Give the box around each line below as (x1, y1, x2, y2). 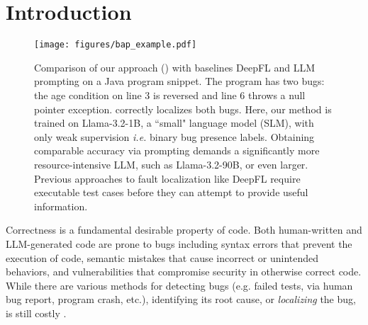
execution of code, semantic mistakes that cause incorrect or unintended (6, 250, 318, 265)
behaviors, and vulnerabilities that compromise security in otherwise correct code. (6, 264, 362, 279)
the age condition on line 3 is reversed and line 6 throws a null (34, 87, 306, 102)
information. (34, 198, 88, 213)
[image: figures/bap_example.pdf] (34, 40, 197, 50)
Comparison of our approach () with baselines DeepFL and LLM (34, 59, 316, 74)
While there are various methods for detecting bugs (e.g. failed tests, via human (6, 278, 353, 292)
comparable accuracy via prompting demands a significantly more (34, 143, 320, 158)
